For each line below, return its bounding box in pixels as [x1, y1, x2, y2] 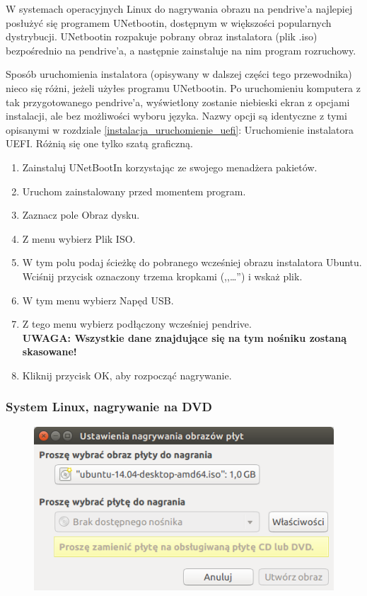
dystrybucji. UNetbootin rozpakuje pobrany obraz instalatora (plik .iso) [6, 29, 318, 44]
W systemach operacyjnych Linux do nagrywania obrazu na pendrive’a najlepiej [6, 1, 353, 16]
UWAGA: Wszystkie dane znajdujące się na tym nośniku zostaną [22, 330, 347, 345]
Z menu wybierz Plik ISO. [22, 231, 136, 246]
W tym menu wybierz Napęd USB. [22, 292, 174, 307]
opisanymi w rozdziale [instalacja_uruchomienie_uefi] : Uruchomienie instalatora [6, 122, 354, 137]
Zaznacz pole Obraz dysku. [22, 207, 140, 222]
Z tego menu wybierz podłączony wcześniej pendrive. [22, 316, 252, 331]
